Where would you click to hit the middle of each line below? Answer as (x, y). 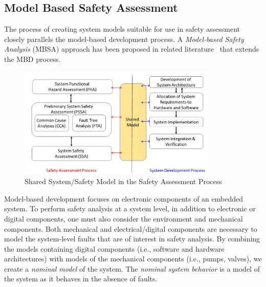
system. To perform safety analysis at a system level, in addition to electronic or (130, 208)
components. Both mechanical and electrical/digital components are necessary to (131, 228)
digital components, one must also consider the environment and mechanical (124, 218)
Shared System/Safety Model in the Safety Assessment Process (123, 181)
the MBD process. (32, 59)
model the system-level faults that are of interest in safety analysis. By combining (132, 239)
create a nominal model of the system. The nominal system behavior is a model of (132, 268)
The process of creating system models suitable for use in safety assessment (122, 29)
